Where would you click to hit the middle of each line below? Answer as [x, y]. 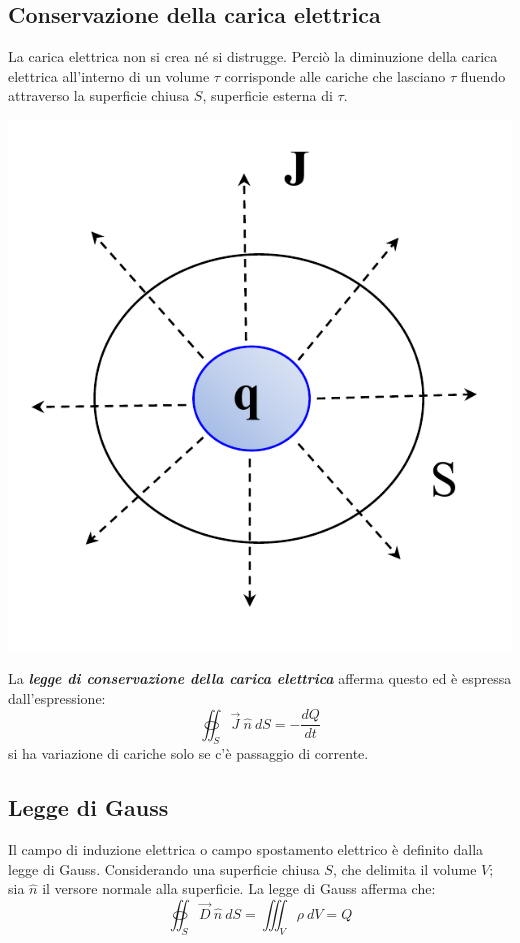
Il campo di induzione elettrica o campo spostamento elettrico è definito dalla [246, 849]
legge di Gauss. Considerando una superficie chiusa [164, 868]
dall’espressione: [57, 697]
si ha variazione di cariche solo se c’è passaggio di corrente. [188, 753]
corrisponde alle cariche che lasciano [335, 75]
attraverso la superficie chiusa [99, 95]
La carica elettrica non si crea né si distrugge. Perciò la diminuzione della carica [253, 56]
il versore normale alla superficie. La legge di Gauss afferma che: [239, 888]
